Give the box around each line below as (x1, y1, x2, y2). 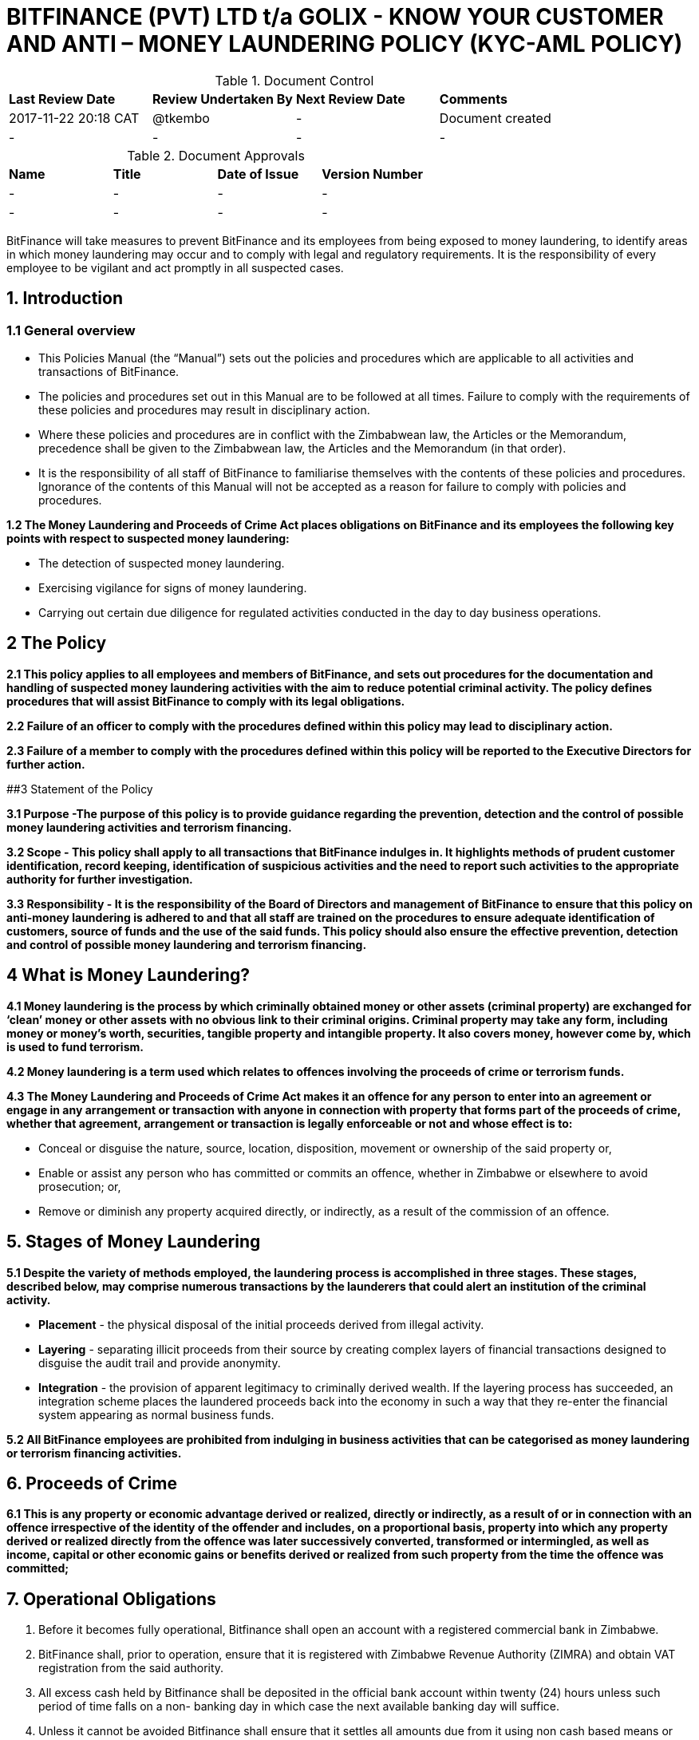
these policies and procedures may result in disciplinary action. (38, 402, 370, 417)
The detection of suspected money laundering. (38, 556, 285, 570)
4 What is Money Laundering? (6, 965, 250, 986)
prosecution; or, (38, 1179, 121, 1193)
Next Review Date (295, 90, 405, 107)
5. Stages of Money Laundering (6, 1232, 261, 1252)
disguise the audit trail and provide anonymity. (38, 1355, 281, 1370)
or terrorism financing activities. (6, 1445, 182, 1460)
